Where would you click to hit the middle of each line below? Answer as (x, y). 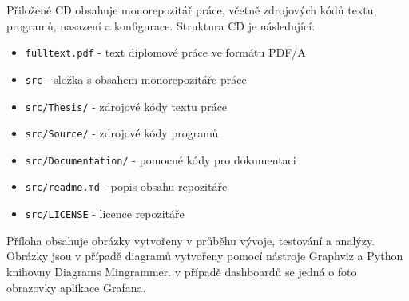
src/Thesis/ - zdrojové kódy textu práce (126, 106)
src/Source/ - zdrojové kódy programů (122, 133)
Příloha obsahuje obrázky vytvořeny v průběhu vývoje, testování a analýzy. (191, 240)
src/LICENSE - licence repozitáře (105, 214)
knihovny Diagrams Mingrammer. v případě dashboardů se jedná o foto (182, 271)
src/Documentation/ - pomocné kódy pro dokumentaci (161, 159)
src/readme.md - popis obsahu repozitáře (126, 186)
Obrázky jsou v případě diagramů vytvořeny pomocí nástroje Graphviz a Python (205, 256)
